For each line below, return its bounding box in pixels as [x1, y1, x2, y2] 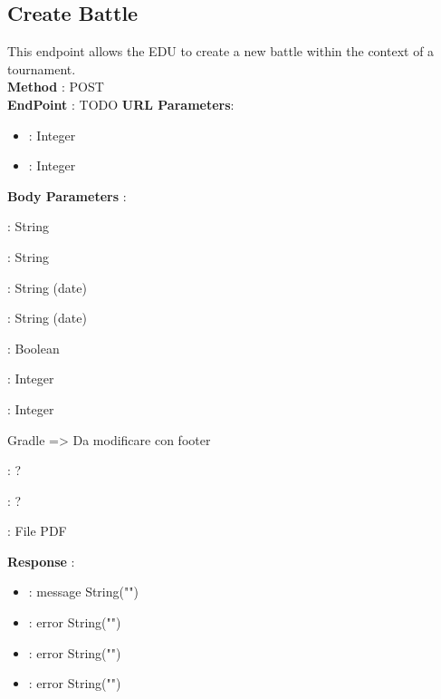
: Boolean [7, 338, 60, 357]
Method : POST [7, 77, 104, 96]
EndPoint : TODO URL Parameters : [7, 94, 235, 113]
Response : [7, 551, 75, 570]
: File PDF [7, 521, 67, 540]
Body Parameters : [7, 186, 127, 205]
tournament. [7, 59, 76, 78]
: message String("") [28, 582, 139, 601]
